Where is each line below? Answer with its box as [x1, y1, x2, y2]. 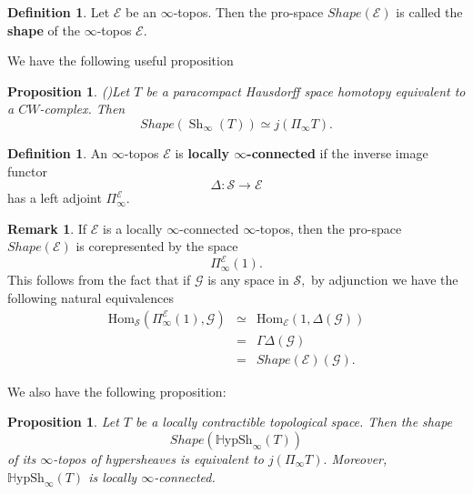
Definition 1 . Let [7, 3, 110, 21]
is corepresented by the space [75, 237, 238, 256]
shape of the [7, 20, 80, 39]
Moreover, [331, 449, 387, 468]
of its [7, 449, 36, 468]
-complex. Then [39, 99, 126, 118]
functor [7, 161, 48, 180]
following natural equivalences [7, 288, 174, 307]
